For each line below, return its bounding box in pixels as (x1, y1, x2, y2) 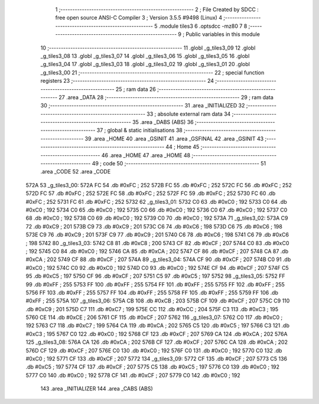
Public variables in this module (185, 31, 260, 38)
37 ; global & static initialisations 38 (96, 127, 183, 134)
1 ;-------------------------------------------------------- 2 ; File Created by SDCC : (55, 6, 259, 13)
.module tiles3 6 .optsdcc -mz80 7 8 (158, 22, 248, 30)
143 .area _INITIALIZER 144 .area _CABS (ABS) (40, 385, 153, 392)
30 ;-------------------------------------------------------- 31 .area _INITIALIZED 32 (40, 102, 245, 109)
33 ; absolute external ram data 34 (147, 110, 231, 118)
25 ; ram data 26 (115, 86, 156, 93)
